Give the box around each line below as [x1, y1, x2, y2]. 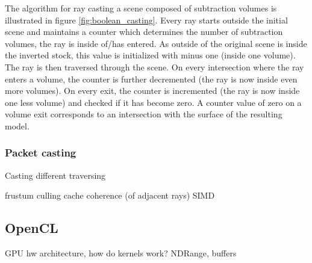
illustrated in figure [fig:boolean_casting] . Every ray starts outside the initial [5, 13, 288, 26]
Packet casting [5, 145, 76, 160]
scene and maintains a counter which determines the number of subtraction [5, 25, 283, 38]
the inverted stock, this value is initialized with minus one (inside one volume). [5, 49, 296, 61]
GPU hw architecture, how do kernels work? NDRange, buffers [5, 247, 237, 259]
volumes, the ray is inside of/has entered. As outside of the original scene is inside [5, 37, 307, 49]
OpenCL [5, 218, 58, 237]
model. [5, 119, 30, 132]
